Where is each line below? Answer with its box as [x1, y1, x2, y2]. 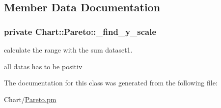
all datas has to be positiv [4, 61, 83, 71]
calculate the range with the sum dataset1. [4, 45, 133, 54]
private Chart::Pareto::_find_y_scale [4, 25, 157, 37]
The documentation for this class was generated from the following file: [4, 78, 218, 88]
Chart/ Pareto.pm [4, 94, 56, 104]
